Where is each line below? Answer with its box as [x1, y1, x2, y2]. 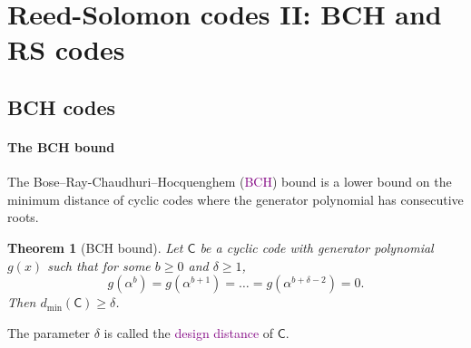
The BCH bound [7, 137, 115, 156]
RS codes [7, 31, 125, 68]
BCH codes [7, 92, 116, 121]
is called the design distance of [103, 323, 274, 342]
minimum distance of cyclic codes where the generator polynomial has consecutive [7, 189, 464, 208]
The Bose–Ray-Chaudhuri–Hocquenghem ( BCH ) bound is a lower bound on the [7, 172, 452, 191]
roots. [7, 208, 39, 227]
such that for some [47, 256, 151, 275]
